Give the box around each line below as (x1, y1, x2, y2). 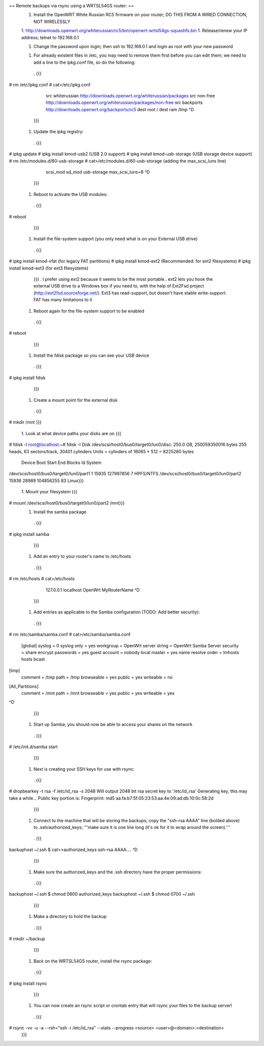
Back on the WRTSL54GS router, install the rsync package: (33, 958, 153, 964)
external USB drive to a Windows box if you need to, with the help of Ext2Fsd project (33, 283, 204, 289)
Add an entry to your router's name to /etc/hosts (33, 554, 132, 559)
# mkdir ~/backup (9, 936, 45, 942)
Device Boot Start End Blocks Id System (21, 460, 102, 465)
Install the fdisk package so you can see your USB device (33, 353, 149, 359)
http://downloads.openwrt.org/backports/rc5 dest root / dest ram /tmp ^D (45, 106, 194, 112)
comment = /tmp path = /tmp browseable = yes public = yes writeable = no (21, 674, 173, 681)
